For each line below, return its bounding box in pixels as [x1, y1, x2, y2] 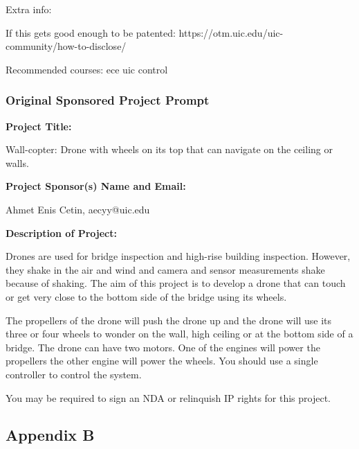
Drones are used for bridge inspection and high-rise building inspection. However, [6, 249, 351, 263]
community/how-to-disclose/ [6, 39, 127, 53]
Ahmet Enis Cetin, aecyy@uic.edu [6, 202, 150, 216]
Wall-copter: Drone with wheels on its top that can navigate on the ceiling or [6, 142, 333, 157]
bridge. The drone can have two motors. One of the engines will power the [6, 340, 320, 354]
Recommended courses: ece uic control [6, 62, 168, 76]
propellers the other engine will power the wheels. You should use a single [6, 353, 318, 368]
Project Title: [6, 118, 72, 133]
